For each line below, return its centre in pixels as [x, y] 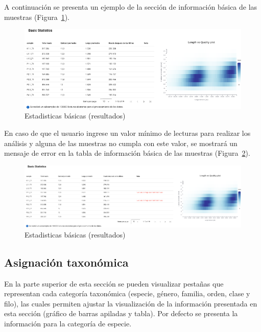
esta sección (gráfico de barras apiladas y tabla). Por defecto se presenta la [121, 313]
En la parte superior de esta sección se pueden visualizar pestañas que [114, 283]
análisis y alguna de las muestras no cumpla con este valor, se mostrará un [121, 143]
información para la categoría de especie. [68, 324]
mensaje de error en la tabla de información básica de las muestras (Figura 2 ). [127, 153]
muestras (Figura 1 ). [37, 17]
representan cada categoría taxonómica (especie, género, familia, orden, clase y [127, 293]
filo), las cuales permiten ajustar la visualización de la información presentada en [131, 303]
